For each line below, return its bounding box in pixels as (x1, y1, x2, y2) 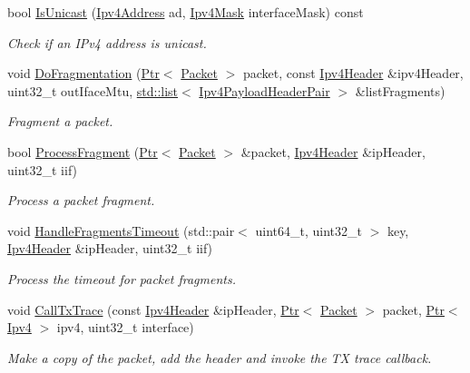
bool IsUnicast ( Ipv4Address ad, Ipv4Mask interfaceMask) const (7, 3, 364, 21)
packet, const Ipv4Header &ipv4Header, (242, 64, 464, 83)
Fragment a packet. (7, 112, 113, 131)
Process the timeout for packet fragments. (7, 269, 236, 288)
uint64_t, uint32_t (255, 221, 362, 240)
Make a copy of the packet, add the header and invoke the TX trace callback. (7, 348, 432, 367)
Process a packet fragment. (7, 191, 155, 210)
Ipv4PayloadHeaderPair (199, 81, 330, 100)
